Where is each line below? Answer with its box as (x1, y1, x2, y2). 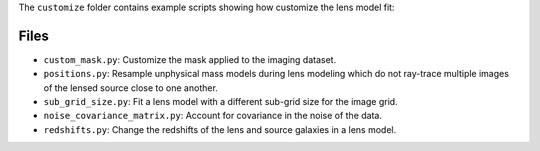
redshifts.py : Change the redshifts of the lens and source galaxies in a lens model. (43, 123, 397, 135)
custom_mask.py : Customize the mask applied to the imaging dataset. (43, 53, 337, 65)
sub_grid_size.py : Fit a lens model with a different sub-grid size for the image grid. (43, 96, 399, 108)
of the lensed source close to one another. (43, 81, 219, 94)
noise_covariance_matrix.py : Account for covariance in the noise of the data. (43, 110, 382, 122)
